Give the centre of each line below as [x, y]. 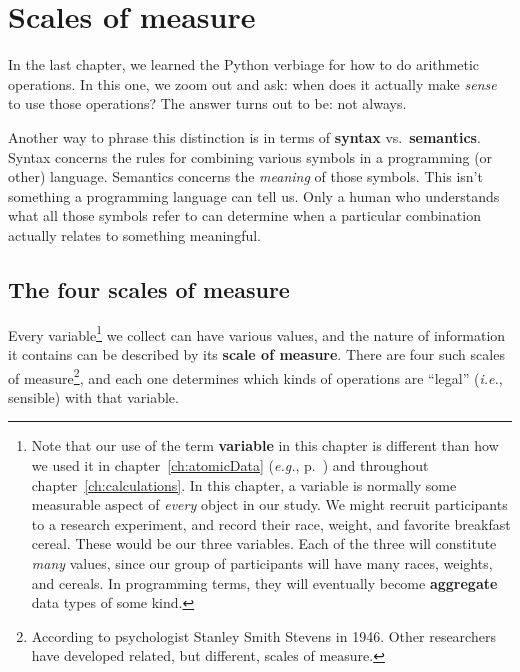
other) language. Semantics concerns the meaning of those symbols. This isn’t [245, 176]
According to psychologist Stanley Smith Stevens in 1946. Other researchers [263, 635]
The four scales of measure [149, 288]
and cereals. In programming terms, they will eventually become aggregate [264, 582]
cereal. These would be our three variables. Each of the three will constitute [264, 543]
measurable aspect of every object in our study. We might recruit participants [269, 504]
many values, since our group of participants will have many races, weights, [262, 562]
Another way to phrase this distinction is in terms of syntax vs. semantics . [244, 136]
